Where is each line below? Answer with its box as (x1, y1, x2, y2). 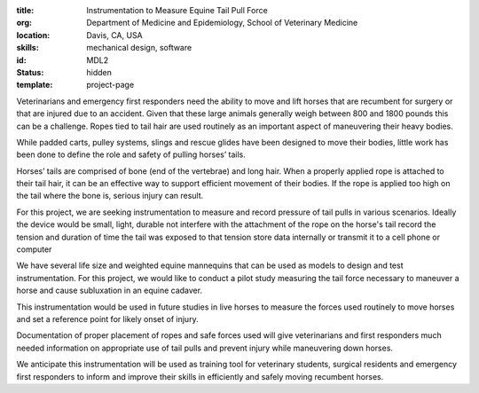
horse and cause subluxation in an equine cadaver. (16, 285, 203, 296)
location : (16, 29, 51, 40)
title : (16, 5, 35, 15)
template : (16, 80, 53, 90)
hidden (86, 67, 113, 77)
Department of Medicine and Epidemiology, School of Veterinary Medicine (86, 18, 358, 28)
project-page (86, 80, 135, 90)
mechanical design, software (86, 43, 192, 53)
